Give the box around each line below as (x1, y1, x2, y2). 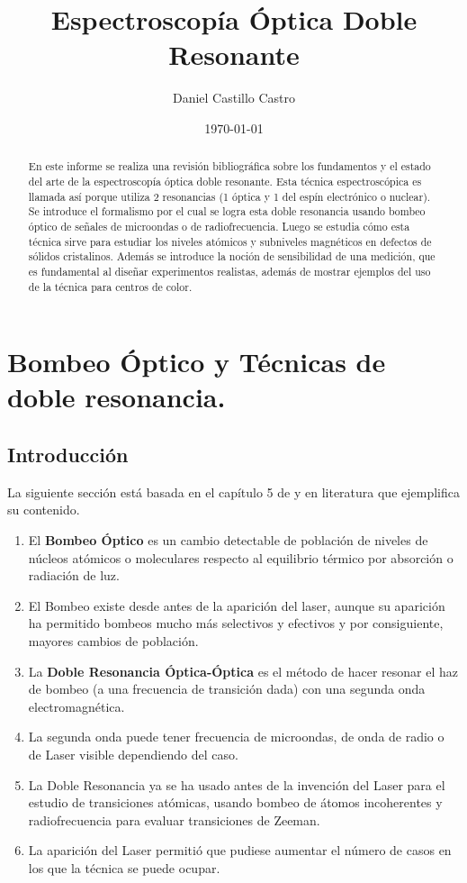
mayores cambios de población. (28, 631, 199, 650)
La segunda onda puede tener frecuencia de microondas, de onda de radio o (28, 727, 445, 746)
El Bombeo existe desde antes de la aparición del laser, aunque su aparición (28, 596, 445, 614)
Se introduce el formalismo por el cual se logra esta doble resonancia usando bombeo (28, 204, 426, 219)
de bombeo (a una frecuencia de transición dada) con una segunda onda (28, 679, 426, 698)
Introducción (7, 440, 129, 468)
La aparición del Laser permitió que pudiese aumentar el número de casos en (28, 841, 452, 860)
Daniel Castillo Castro (172, 88, 296, 107)
